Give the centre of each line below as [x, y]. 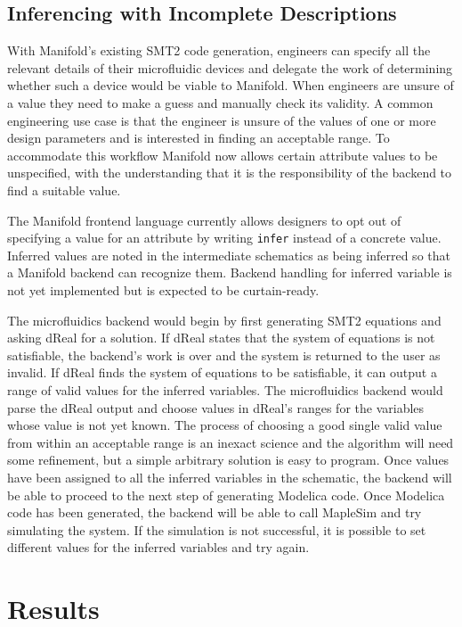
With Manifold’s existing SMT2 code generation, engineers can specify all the [219, 50]
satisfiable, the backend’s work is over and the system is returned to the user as [224, 355]
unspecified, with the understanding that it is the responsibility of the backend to [230, 173]
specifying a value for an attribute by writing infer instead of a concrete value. [224, 238]
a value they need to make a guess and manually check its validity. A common [220, 102]
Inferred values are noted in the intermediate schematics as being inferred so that [229, 255]
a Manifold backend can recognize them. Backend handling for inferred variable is [230, 272]
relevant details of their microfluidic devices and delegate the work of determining [230, 67]
